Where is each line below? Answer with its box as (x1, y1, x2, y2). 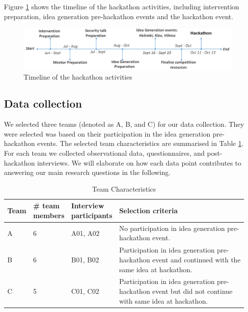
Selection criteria (119, 205, 178, 216)
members (33, 210, 65, 221)
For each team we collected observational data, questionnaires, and (4, 148, 205, 158)
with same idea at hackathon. (119, 295, 208, 306)
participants (71, 210, 112, 221)
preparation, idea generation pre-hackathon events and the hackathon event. (4, 11, 233, 21)
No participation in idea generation (119, 223, 225, 233)
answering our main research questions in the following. (4, 167, 171, 177)
